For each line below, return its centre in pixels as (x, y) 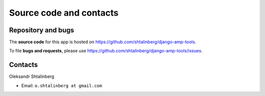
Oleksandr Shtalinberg (32, 76)
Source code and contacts (64, 13)
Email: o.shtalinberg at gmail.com (62, 85)
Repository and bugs (42, 30)
